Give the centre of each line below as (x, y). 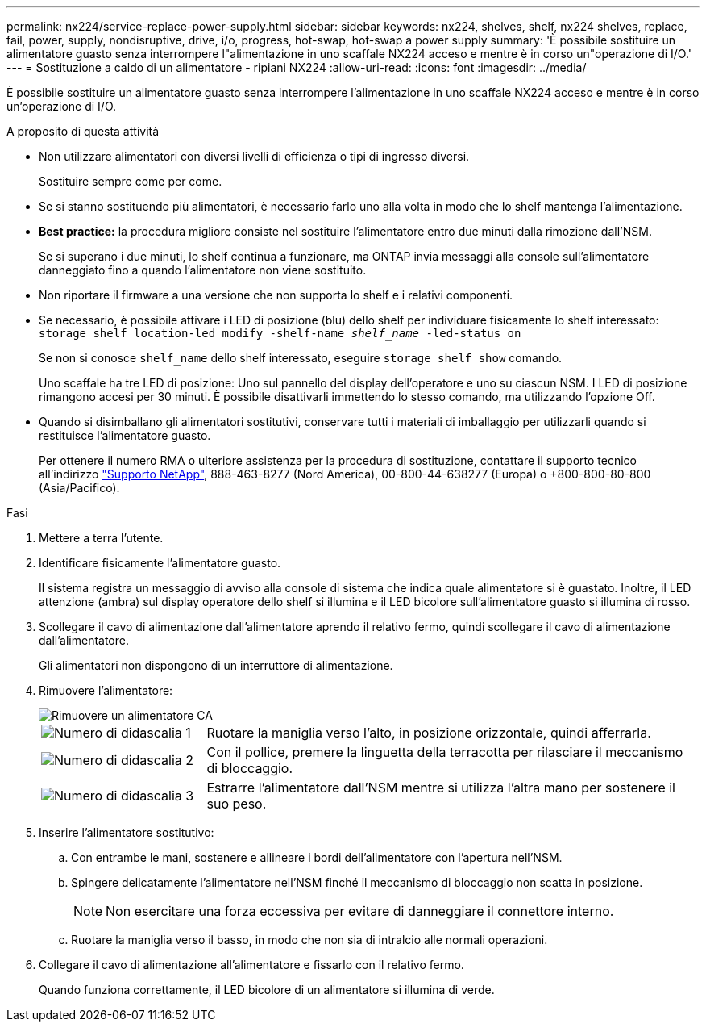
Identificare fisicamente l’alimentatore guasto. (160, 563)
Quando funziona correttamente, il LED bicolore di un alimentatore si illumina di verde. (267, 990)
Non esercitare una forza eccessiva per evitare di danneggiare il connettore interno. (360, 911)
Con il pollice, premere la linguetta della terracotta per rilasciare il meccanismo (445, 752)
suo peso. (237, 804)
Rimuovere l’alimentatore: (106, 690)
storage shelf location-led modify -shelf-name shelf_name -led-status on (280, 333)
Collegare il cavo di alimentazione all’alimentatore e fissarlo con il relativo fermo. (251, 965)
